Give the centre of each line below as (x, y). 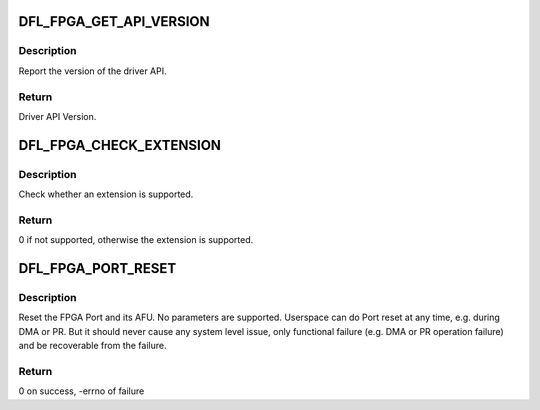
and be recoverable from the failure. (92, 346)
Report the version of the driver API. (92, 71)
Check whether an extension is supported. (106, 194)
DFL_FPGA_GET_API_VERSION (114, 21)
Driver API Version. (57, 116)
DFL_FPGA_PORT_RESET (97, 268)
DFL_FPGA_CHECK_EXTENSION (120, 145)
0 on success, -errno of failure (81, 391)
